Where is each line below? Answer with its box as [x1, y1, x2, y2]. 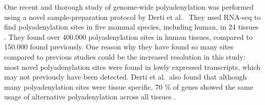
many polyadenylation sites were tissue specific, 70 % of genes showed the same [4, 81, 253, 92]
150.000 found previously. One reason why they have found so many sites [4, 41, 234, 52]
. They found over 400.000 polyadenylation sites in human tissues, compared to [4, 31, 253, 42]
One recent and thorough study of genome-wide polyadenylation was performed [4, 2, 254, 12]
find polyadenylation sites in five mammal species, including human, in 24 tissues [4, 21, 259, 32]
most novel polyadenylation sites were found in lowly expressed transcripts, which [4, 61, 261, 72]
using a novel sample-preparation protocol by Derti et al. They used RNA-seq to [4, 11, 261, 22]
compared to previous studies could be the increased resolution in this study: [4, 51, 246, 62]
